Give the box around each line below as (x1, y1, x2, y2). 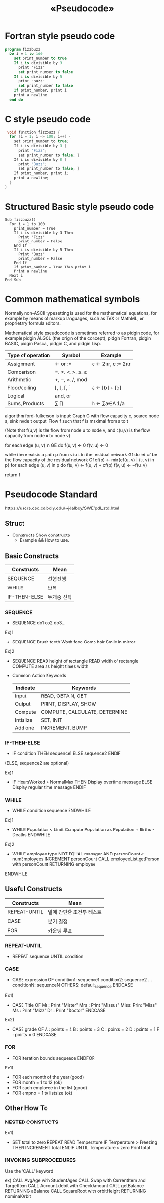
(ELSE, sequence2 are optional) (5, 760, 69, 766)
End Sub (5, 277, 21, 282)
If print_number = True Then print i (14, 265, 91, 269)
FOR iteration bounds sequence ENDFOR (12, 1055, 95, 1061)
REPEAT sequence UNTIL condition (12, 953, 84, 960)
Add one (14, 724, 35, 731)
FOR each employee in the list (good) (12, 1084, 87, 1090)
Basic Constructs (5, 552, 59, 560)
